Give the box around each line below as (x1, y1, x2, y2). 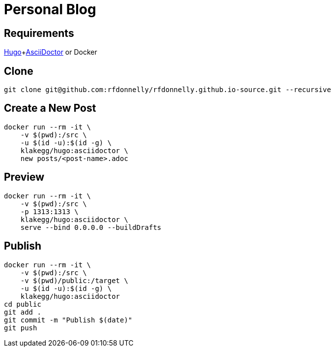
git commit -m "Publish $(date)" (4, 316, 133, 324)
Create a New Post (4, 102, 96, 115)
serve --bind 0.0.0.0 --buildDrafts (20, 223, 162, 231)
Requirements (4, 27, 74, 39)
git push (4, 323, 37, 332)
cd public (4, 300, 41, 308)
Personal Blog (4, 1, 96, 18)
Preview (4, 171, 45, 184)
